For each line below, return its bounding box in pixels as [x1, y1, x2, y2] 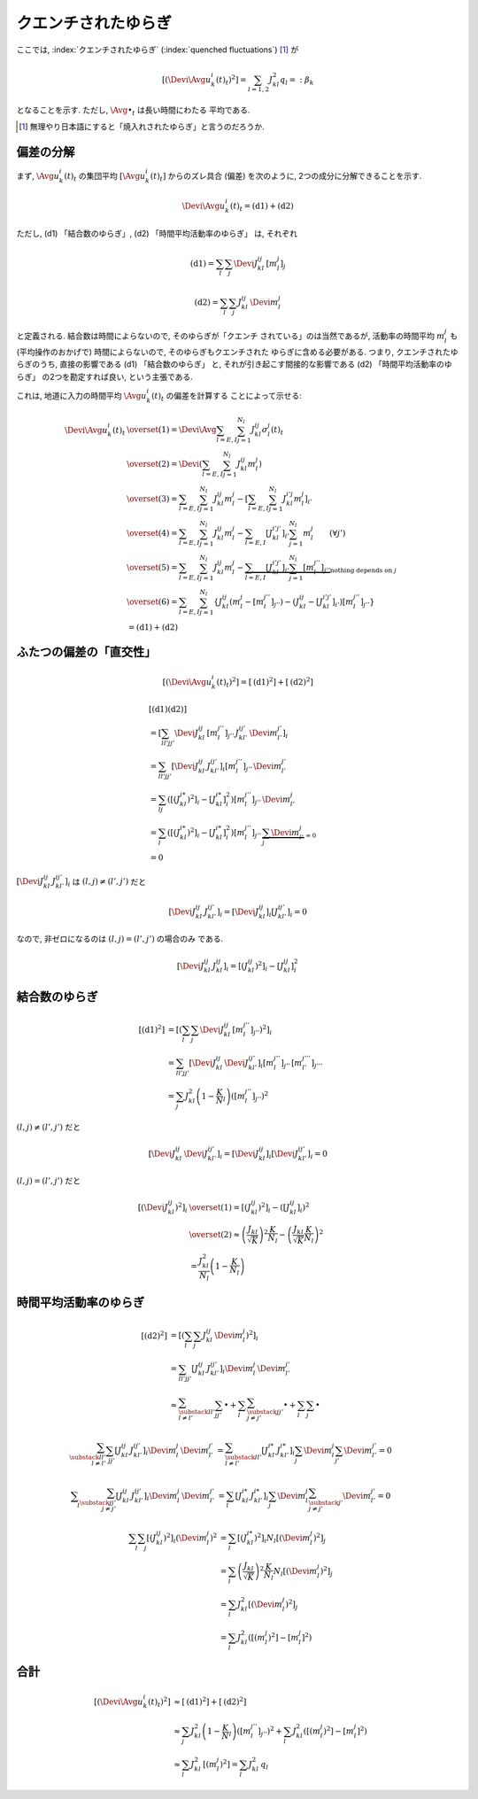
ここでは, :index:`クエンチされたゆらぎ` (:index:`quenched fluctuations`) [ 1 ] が [16, 44, 299, 55]
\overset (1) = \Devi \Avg [127, 425, 217, 435]
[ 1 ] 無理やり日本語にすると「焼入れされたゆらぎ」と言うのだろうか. [19, 120, 265, 132]
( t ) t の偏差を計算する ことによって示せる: [150, 390, 303, 403]
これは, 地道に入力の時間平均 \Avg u [16, 390, 147, 400]
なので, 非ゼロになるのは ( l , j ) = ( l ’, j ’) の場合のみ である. [16, 934, 224, 944]
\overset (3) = [127, 493, 178, 504]
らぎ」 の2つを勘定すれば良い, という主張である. [16, 371, 194, 382]
